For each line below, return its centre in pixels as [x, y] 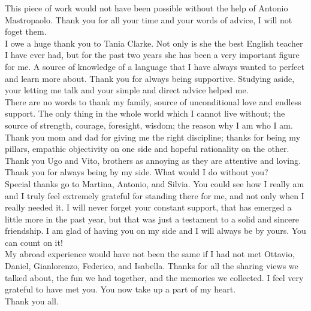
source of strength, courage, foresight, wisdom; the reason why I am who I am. [149, 125]
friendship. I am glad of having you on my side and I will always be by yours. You [155, 231]
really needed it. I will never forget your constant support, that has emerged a [148, 207]
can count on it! [34, 242]
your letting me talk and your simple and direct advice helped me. [127, 90]
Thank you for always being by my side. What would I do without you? [137, 172]
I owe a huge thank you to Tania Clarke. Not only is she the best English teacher [154, 43]
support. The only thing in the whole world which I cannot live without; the [145, 113]
